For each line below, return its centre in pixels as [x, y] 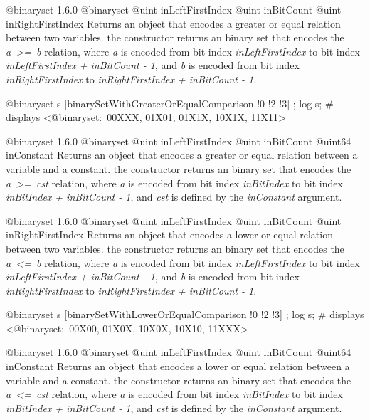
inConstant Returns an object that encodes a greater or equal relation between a [182, 155]
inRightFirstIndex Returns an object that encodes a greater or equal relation [173, 23]
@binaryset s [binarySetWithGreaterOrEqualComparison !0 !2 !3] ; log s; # [170, 103]
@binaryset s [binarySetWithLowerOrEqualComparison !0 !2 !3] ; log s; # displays [185, 314]
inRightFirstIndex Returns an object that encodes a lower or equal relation [169, 235]
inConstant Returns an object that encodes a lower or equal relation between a [178, 366]
